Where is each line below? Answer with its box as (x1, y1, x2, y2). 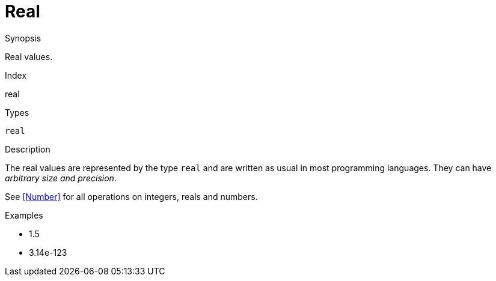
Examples (5, 210, 43, 220)
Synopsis (5, 32, 41, 43)
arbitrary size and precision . (5, 172, 117, 183)
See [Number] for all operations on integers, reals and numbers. (5, 191, 258, 202)
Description (5, 144, 51, 154)
